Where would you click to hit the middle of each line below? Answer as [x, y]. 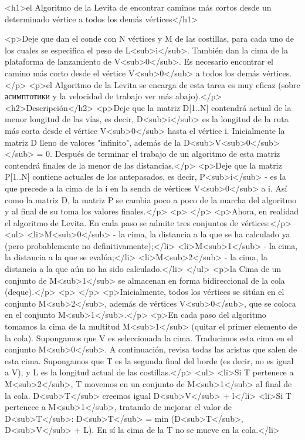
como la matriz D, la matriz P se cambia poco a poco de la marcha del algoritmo [151, 199]
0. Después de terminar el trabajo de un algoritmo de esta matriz [163, 154]
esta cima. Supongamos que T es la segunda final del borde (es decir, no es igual [149, 360]
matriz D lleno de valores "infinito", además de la [93, 142]
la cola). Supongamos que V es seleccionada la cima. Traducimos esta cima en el [149, 337]
